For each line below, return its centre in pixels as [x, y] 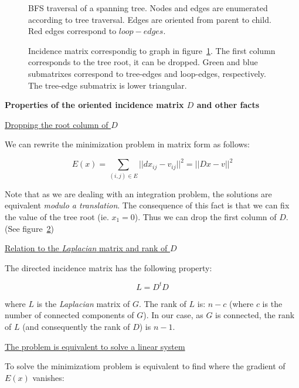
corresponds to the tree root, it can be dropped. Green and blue [143, 62]
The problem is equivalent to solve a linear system [95, 346]
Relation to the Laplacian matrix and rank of [86, 248]
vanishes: [48, 377]
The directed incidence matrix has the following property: [108, 267]
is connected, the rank [255, 315]
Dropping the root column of [57, 124]
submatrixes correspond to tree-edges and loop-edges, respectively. [147, 73]
